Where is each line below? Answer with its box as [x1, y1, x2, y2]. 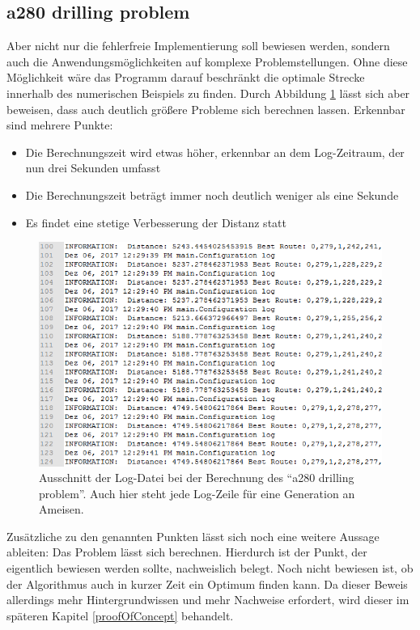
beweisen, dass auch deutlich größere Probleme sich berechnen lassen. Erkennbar [6, 100, 405, 117]
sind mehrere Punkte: [6, 116, 113, 133]
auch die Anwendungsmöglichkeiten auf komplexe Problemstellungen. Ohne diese [6, 53, 408, 70]
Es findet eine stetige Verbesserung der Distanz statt [25, 214, 286, 230]
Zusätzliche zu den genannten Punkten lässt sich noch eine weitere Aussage [6, 527, 380, 544]
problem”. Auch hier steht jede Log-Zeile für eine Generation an [39, 484, 355, 501]
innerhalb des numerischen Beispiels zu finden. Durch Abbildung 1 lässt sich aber [6, 84, 410, 101]
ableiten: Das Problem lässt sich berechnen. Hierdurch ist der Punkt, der [6, 543, 367, 560]
